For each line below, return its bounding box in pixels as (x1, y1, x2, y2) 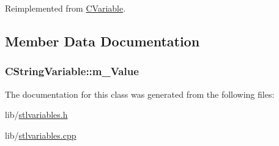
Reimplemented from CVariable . (5, 2, 126, 14)
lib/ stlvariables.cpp (5, 128, 76, 141)
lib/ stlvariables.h (5, 108, 68, 121)
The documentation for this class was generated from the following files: (5, 87, 275, 100)
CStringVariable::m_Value (5, 64, 139, 79)
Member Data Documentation (5, 31, 200, 50)
